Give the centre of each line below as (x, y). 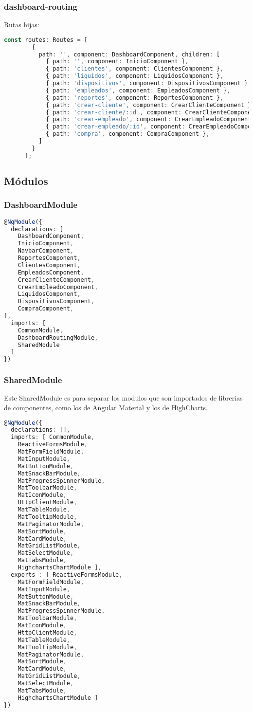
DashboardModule (41, 205)
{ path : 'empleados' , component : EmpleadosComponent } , (138, 90)
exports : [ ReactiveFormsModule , (67, 575)
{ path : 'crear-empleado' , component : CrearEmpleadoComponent (148, 119)
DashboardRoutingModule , (58, 338)
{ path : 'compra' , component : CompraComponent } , (127, 134)
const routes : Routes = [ (46, 40)
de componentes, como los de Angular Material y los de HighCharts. (106, 407)
